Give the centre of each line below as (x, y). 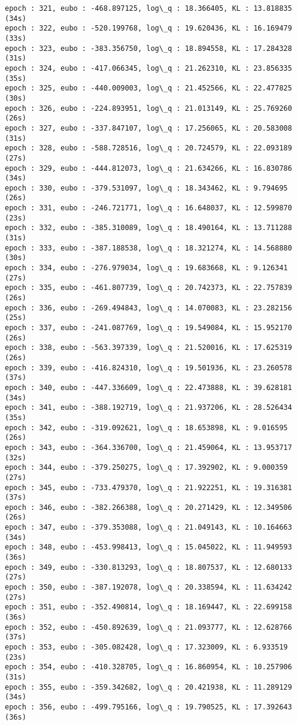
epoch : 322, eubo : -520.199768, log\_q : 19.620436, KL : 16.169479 (148, 28)
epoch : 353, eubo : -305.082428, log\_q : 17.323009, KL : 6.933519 (146, 647)
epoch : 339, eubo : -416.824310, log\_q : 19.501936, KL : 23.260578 (148, 368)
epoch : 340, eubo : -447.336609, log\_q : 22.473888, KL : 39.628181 (148, 387)
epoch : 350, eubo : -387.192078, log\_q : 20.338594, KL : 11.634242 (148, 587)
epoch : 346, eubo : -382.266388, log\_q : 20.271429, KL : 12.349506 (148, 507)
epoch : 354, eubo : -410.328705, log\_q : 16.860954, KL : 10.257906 (148, 667)
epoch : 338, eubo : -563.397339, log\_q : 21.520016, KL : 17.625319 (148, 348)
